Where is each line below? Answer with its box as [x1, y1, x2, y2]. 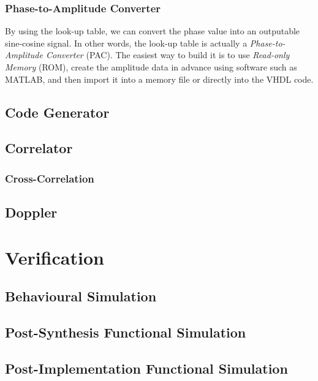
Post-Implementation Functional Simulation [5, 358, 288, 377]
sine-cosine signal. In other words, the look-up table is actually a [5, 36, 248, 49]
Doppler [5, 202, 58, 221]
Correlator [5, 138, 73, 157]
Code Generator [5, 102, 110, 121]
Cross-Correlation [5, 170, 94, 186]
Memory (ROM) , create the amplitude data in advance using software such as [5, 61, 297, 73]
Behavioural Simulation [5, 287, 157, 306]
